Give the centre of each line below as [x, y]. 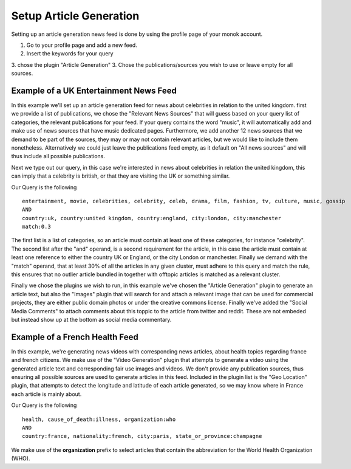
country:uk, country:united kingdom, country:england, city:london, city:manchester [152, 218]
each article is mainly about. [46, 394]
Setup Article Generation [75, 16]
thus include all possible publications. [58, 156]
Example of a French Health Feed [75, 337]
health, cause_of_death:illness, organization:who [99, 419]
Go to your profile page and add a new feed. [82, 45]
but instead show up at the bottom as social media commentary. [91, 320]
